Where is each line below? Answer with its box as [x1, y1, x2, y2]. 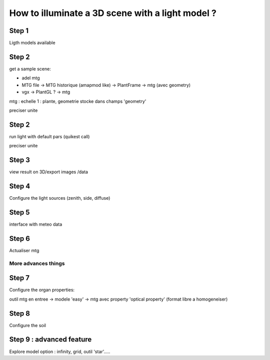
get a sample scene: [9, 65, 51, 72]
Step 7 [9, 274, 30, 282]
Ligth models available [9, 40, 55, 46]
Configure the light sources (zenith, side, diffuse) [9, 195, 110, 201]
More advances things [9, 260, 65, 267]
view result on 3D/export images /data [9, 169, 88, 175]
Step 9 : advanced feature [9, 335, 92, 344]
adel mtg [21, 75, 40, 81]
